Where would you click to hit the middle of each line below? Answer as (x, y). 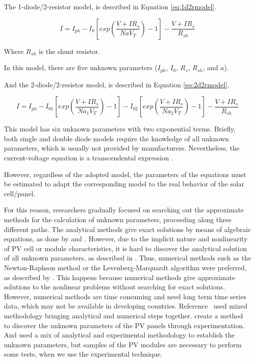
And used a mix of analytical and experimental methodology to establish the (119, 335)
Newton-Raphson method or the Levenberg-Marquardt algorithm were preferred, (125, 267)
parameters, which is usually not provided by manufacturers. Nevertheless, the (122, 148)
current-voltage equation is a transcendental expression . (89, 158)
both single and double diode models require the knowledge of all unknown (116, 138)
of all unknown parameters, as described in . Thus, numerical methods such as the (127, 258)
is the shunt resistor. (69, 51)
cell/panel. (20, 193)
